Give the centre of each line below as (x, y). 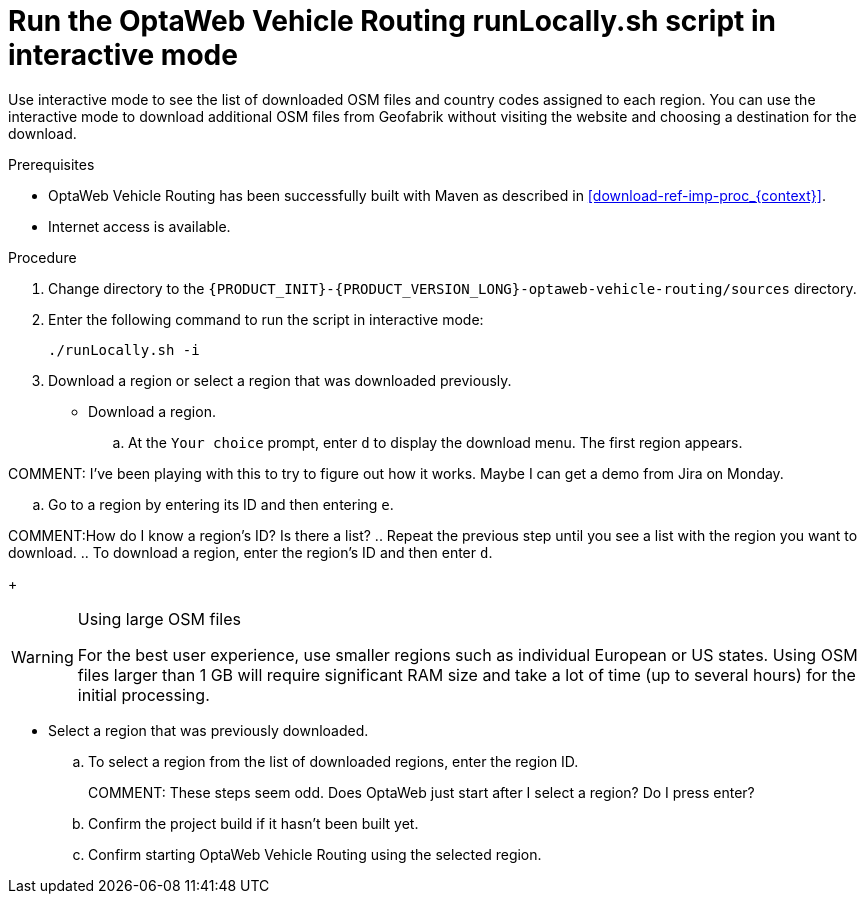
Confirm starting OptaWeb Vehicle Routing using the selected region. (315, 854)
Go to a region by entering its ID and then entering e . (221, 504)
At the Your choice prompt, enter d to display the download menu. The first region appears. (435, 442)
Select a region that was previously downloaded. (208, 730)
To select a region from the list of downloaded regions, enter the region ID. (333, 761)
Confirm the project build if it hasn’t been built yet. (253, 823)
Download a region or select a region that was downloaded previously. (280, 380)
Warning (42, 656)
